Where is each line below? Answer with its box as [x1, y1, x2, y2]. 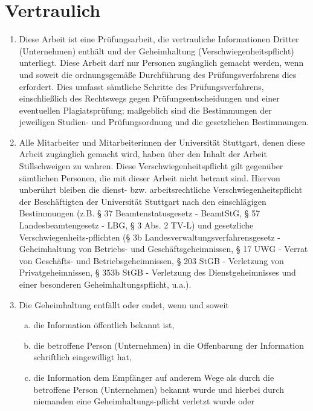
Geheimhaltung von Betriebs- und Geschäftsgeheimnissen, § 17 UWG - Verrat [19, 242, 308, 255]
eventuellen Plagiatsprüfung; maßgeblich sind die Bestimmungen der [19, 103, 272, 116]
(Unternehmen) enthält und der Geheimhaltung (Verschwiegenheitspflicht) [19, 44, 294, 57]
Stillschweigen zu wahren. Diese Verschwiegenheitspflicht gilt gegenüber [19, 160, 283, 172]
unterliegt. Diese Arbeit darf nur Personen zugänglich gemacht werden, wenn [19, 56, 304, 69]
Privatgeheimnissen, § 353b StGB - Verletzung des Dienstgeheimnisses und [19, 266, 296, 279]
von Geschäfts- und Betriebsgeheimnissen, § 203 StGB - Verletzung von [19, 254, 284, 267]
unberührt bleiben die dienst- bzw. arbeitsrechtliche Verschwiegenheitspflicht [19, 183, 303, 196]
